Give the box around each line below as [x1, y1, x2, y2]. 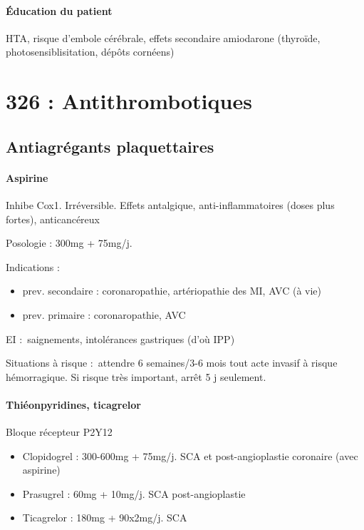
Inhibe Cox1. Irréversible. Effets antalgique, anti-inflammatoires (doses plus [6, 197, 335, 212]
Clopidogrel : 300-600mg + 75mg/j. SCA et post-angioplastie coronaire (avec [22, 448, 358, 463]
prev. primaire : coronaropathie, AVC [22, 307, 186, 322]
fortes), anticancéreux [6, 211, 100, 226]
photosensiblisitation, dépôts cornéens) [6, 44, 175, 59]
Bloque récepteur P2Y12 [6, 424, 113, 439]
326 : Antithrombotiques [6, 86, 252, 116]
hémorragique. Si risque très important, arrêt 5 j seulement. [6, 369, 266, 384]
